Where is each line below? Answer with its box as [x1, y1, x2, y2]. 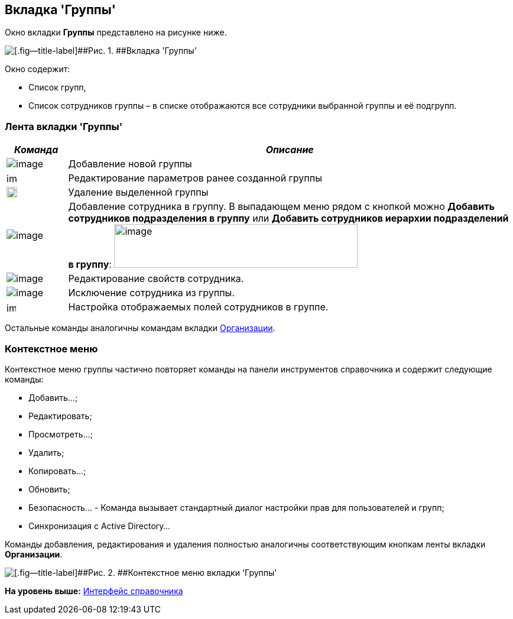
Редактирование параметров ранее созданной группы [68, 172, 322, 184]
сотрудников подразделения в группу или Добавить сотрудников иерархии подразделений [68, 212, 509, 225]
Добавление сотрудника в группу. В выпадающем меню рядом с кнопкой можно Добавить [68, 200, 495, 213]
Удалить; [28, 447, 64, 458]
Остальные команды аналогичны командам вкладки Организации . [5, 323, 275, 333]
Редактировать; [28, 410, 92, 421]
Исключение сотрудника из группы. [68, 287, 235, 299]
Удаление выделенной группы [68, 186, 209, 199]
